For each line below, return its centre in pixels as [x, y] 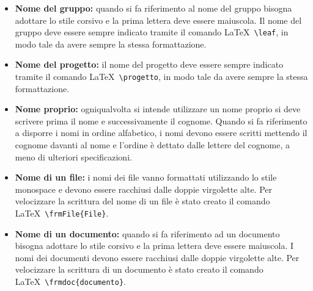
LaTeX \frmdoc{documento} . [70, 282]
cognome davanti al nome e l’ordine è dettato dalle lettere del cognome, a [152, 145]
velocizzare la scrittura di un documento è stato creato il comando [139, 269]
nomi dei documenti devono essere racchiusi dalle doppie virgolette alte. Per [157, 257]
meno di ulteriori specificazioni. [73, 156]
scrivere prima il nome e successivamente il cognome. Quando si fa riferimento [161, 120]
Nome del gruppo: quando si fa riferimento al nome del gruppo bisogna [153, 8]
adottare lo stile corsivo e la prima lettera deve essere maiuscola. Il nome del [158, 20]
